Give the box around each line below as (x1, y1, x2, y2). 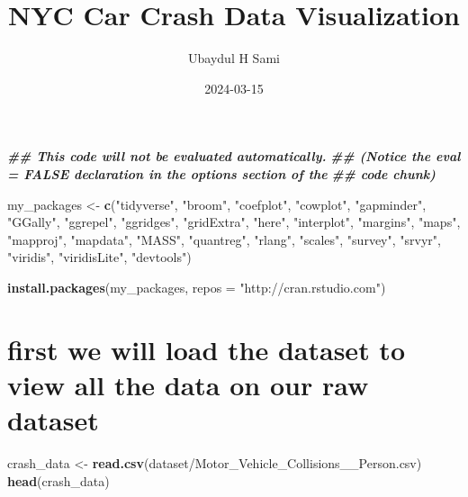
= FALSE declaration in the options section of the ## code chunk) (7, 164, 436, 183)
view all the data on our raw (7, 366, 369, 402)
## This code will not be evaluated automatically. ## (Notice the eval (7, 147, 461, 166)
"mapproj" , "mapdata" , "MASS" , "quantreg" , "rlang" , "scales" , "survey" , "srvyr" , (7, 230, 441, 248)
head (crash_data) (7, 471, 110, 490)
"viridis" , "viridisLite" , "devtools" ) (7, 248, 192, 267)
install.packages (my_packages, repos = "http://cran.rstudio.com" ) (7, 277, 386, 296)
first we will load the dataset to (7, 330, 405, 367)
